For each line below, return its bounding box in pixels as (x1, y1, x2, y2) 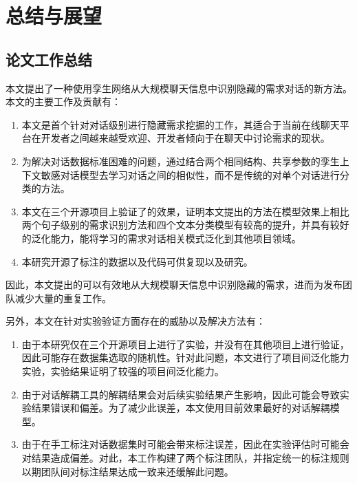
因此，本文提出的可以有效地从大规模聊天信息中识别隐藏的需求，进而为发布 (6, 277, 343, 292)
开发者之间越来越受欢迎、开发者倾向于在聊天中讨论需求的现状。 (41, 131, 330, 145)
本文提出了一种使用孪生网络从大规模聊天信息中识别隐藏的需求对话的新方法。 (6, 80, 352, 95)
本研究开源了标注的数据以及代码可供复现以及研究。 (21, 254, 253, 268)
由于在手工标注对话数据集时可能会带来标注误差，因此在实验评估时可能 (21, 437, 340, 451)
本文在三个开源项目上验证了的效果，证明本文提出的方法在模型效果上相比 (21, 204, 349, 218)
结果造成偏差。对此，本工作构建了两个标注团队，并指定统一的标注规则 (31, 451, 349, 465)
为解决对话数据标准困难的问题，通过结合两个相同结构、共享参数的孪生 (21, 153, 340, 168)
